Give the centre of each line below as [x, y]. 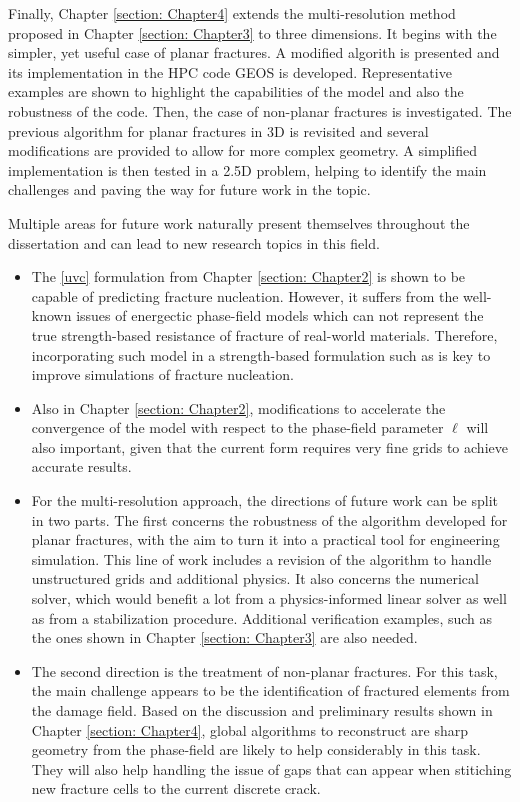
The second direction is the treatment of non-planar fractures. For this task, [264, 670]
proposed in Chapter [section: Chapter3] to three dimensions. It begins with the [252, 32]
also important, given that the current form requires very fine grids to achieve [269, 446]
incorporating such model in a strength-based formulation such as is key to [261, 354]
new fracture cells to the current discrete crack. [176, 788]
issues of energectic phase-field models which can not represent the [280, 315]
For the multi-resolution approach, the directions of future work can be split [264, 500]
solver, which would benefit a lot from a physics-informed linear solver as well [269, 598]
